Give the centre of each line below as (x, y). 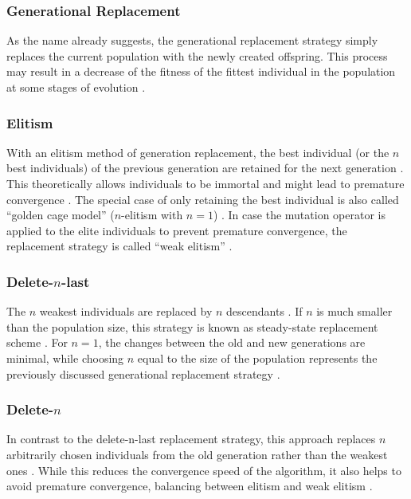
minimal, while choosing (65, 358)
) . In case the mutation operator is (299, 215)
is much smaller (354, 311)
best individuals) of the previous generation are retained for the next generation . (205, 168)
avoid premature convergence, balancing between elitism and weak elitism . (190, 486)
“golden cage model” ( (61, 215)
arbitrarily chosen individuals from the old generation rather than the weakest (197, 454)
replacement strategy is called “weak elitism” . (119, 246)
